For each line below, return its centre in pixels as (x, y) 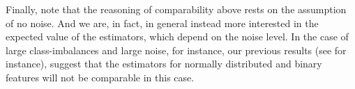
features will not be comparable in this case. (100, 77)
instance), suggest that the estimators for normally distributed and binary (164, 64)
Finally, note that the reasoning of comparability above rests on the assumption (176, 9)
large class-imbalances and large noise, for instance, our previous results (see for (176, 50)
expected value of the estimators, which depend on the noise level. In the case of (177, 37)
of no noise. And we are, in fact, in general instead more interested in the (162, 23)
